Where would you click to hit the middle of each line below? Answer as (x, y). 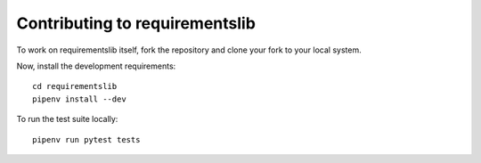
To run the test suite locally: (67, 119)
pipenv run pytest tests (86, 139)
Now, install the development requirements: (96, 66)
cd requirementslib (75, 86)
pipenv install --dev (79, 99)
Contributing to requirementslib (136, 23)
